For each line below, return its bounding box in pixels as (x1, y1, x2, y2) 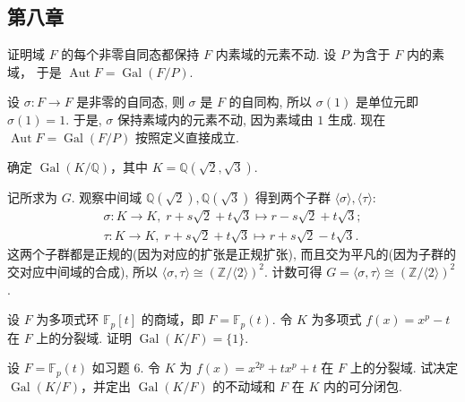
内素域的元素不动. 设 (215, 45, 337, 64)
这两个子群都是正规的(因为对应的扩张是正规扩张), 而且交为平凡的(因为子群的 (7, 244, 456, 263)
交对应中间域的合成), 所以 (7, 261, 158, 280)
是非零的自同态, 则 (76, 92, 185, 111)
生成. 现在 (327, 109, 386, 128)
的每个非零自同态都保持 (61, 45, 200, 64)
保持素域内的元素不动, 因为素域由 (116, 109, 314, 128)
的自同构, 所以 (228, 92, 313, 111)
